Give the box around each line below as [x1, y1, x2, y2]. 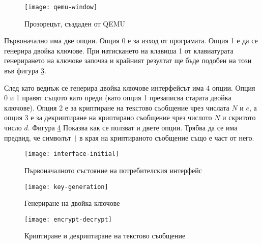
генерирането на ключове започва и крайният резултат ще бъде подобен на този [4, 55, 252, 66]
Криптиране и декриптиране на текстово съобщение [24, 230, 186, 241]
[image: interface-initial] [24, 150, 120, 158]
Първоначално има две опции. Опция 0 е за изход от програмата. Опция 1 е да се [4, 35, 258, 46]
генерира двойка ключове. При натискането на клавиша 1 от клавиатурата [4, 45, 234, 56]
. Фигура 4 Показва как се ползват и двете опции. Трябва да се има [27, 122, 238, 132]
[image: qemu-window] [24, 4, 98, 11]
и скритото [222, 112, 256, 123]
